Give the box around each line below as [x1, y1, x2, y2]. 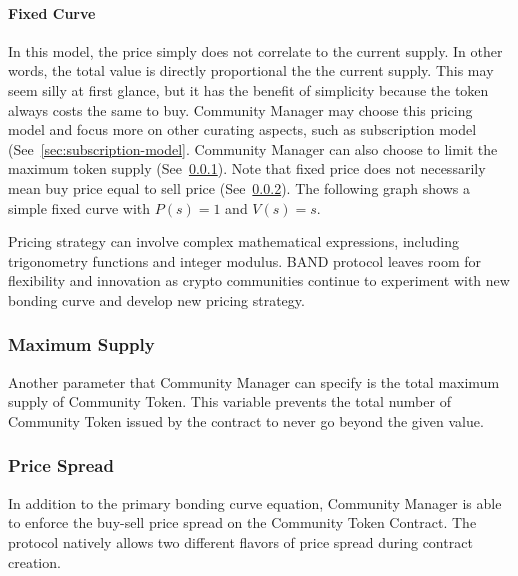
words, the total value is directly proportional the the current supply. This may [8, 60, 494, 81]
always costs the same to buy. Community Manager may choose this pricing [8, 99, 473, 120]
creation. [8, 551, 61, 572]
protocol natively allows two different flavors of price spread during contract [8, 531, 473, 552]
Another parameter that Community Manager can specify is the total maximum [8, 371, 500, 392]
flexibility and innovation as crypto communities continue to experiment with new [8, 270, 510, 291]
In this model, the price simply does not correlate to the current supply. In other [8, 40, 503, 61]
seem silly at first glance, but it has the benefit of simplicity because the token [8, 79, 489, 100]
